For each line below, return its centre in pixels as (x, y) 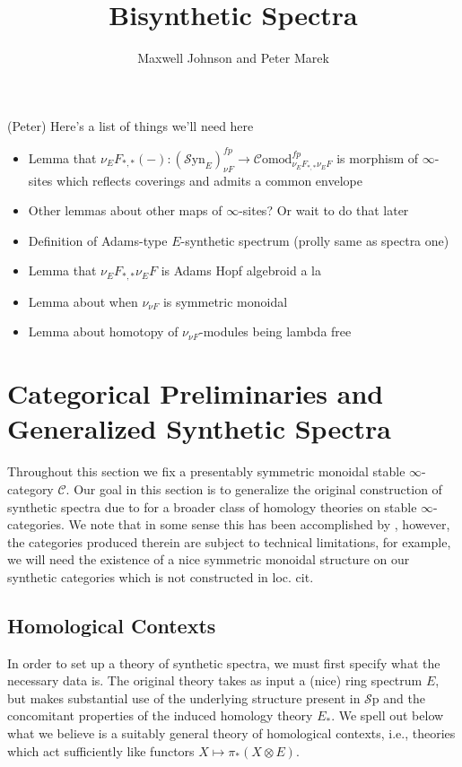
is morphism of (378, 157)
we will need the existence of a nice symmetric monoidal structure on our (209, 559)
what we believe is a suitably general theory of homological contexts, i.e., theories (231, 733)
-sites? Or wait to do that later (324, 210)
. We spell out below (388, 715)
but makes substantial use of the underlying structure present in (184, 697)
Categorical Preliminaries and (196, 393)
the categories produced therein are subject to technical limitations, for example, (229, 541)
